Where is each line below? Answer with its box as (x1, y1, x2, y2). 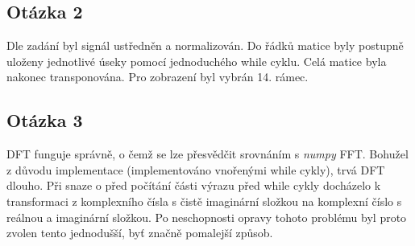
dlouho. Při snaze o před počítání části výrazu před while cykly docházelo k (6, 177, 381, 194)
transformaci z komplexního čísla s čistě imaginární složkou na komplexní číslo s (6, 192, 402, 209)
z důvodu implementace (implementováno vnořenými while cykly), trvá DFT (6, 161, 385, 178)
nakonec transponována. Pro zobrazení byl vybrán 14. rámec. (6, 68, 309, 85)
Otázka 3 (6, 108, 83, 133)
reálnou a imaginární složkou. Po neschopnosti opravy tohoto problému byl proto (6, 208, 407, 225)
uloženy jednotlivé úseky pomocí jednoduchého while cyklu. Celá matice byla (6, 52, 387, 69)
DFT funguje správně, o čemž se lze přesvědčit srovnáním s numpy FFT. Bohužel (6, 146, 409, 162)
